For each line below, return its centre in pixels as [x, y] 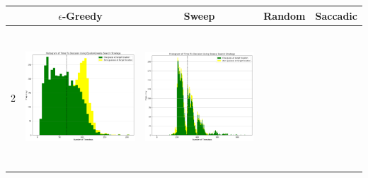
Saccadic [336, 15]
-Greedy [82, 15]
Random [284, 15]
